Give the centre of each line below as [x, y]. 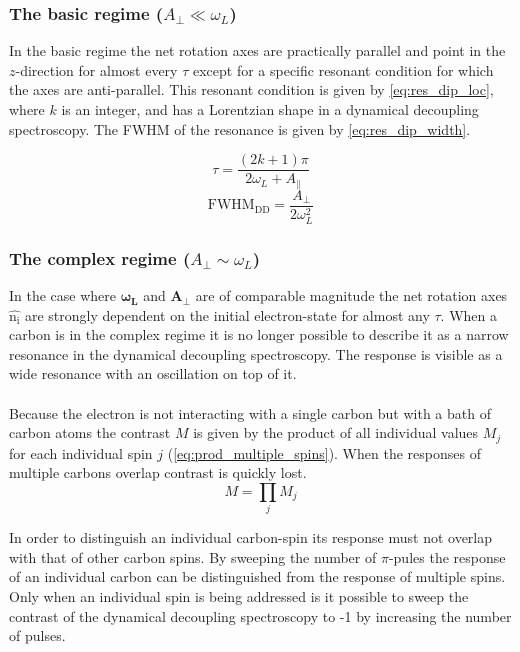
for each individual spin [81, 452]
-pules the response [447, 556]
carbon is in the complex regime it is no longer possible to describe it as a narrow [259, 334]
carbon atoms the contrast [90, 432]
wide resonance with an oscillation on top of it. [153, 373]
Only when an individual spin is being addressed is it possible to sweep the [239, 595]
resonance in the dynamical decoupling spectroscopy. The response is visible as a [256, 353]
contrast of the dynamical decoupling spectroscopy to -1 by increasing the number [260, 615]
